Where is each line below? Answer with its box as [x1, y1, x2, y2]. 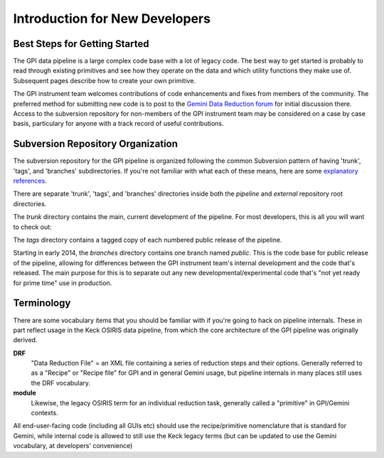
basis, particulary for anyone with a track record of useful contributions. [13, 119, 224, 128]
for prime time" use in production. [13, 278, 112, 287]
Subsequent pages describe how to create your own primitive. [13, 76, 196, 85]
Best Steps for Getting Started [13, 38, 149, 50]
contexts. [31, 409, 58, 417]
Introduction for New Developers [13, 11, 211, 26]
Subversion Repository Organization [13, 138, 178, 150]
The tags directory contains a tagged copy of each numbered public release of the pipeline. [13, 235, 282, 245]
